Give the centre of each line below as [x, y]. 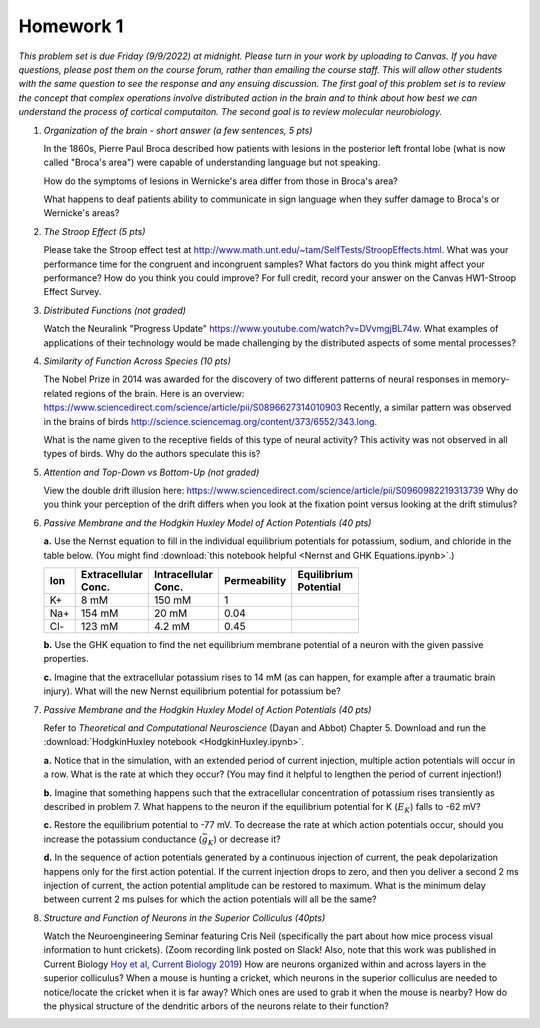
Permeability [255, 581]
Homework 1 [71, 26]
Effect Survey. [72, 292]
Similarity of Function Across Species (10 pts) [137, 361]
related [58, 393]
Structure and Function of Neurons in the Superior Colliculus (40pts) [184, 917]
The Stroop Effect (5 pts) [94, 231]
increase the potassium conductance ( [122, 839]
